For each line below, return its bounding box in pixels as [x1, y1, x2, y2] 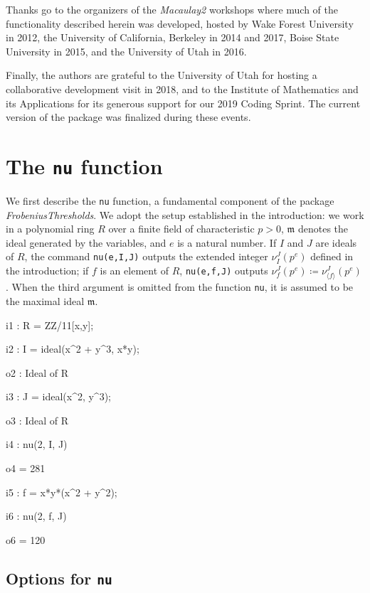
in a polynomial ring [6, 221, 95, 236]
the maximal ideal [6, 293, 85, 308]
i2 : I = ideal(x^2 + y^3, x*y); [6, 341, 139, 356]
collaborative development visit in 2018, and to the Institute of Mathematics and [6, 81, 359, 96]
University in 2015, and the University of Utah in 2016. [6, 43, 247, 58]
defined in [310, 249, 354, 264]
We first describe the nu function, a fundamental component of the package [6, 193, 334, 208]
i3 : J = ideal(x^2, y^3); [6, 389, 111, 404]
